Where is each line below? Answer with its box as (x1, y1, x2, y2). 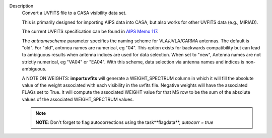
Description (9, 3, 34, 9)
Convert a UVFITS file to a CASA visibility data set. (22, 10, 127, 16)
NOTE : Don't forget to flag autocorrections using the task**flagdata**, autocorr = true (35, 119, 214, 125)
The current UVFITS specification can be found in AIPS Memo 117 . (22, 28, 159, 35)
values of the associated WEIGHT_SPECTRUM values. (22, 96, 134, 102)
